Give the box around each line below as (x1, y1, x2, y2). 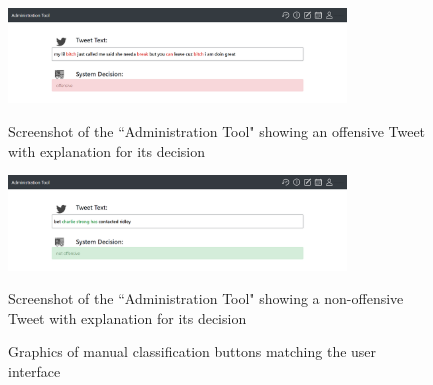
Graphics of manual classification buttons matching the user (8, 341, 377, 362)
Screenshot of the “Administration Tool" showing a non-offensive (8, 288, 404, 309)
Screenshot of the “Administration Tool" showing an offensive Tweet (8, 120, 426, 141)
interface (8, 360, 61, 381)
